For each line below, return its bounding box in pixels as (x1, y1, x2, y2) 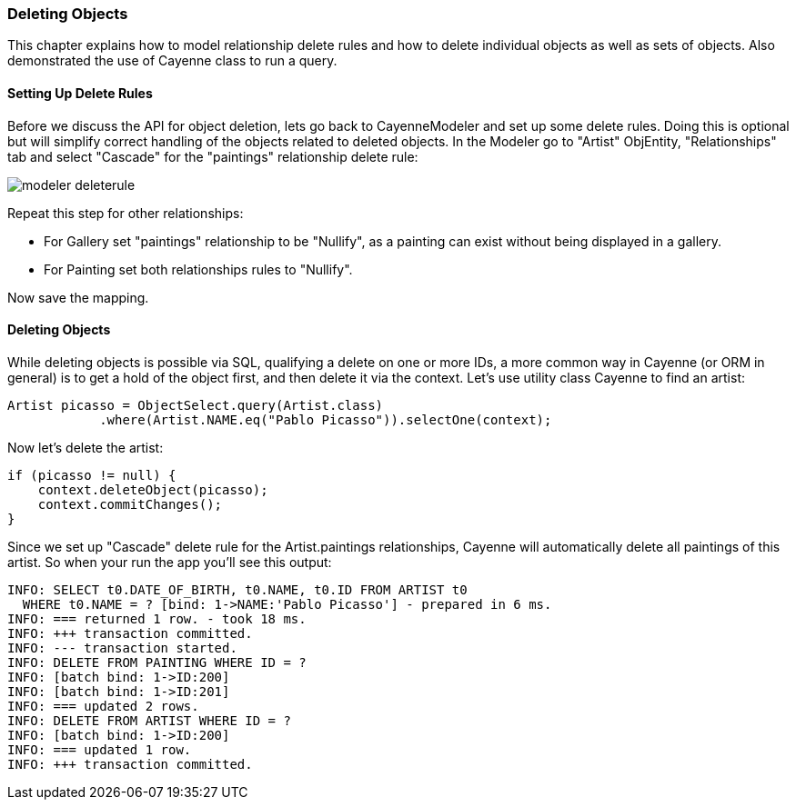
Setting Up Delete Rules (7, 85, 153, 101)
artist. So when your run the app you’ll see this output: (7, 553, 332, 570)
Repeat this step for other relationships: (7, 204, 244, 221)
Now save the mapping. (7, 289, 149, 305)
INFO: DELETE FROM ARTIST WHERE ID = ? (7, 712, 291, 728)
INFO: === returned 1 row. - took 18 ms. (7, 611, 307, 626)
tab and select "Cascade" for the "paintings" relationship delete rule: (7, 148, 418, 164)
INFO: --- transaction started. (7, 640, 237, 655)
